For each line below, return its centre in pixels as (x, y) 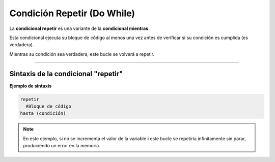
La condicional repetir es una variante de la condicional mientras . (79, 28)
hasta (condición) (43, 114)
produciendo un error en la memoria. (62, 146)
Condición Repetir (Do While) (72, 13)
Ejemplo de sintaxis (31, 86)
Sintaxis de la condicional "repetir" (66, 74)
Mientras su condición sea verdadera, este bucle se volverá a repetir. (82, 54)
